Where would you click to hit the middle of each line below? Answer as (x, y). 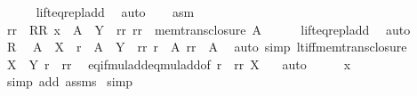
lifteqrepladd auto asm (115, 12)
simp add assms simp (70, 81)
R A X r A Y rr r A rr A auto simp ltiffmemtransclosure (207, 47)
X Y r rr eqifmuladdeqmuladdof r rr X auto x (179, 64)
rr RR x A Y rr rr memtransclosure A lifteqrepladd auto (208, 29)
